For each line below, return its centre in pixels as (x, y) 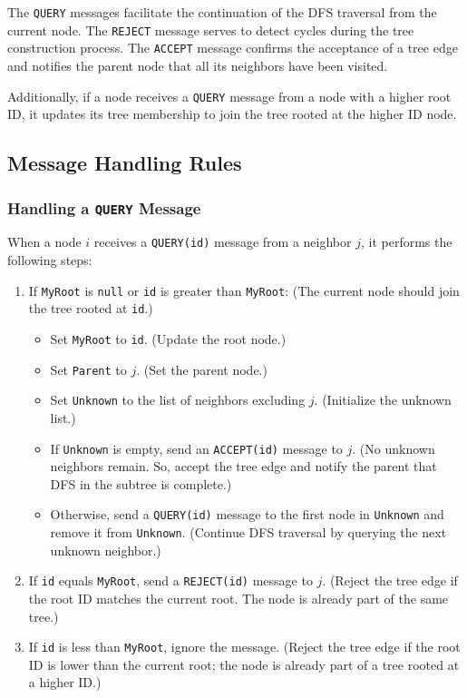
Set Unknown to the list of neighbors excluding (178, 400)
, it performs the (406, 242)
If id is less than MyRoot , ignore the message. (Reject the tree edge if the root (244, 647)
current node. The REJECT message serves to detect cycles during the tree (211, 29)
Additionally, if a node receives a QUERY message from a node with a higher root (229, 96)
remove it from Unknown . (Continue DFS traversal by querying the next (248, 532)
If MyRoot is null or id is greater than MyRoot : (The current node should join (244, 290)
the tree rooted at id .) (91, 308)
